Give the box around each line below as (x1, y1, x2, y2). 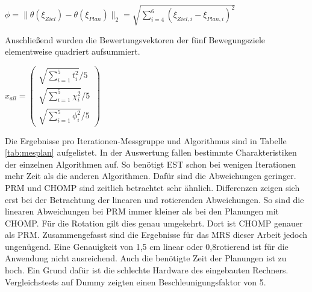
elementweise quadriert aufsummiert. (5, 45, 140, 58)
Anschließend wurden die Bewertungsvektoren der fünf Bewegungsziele (5, 33, 266, 46)
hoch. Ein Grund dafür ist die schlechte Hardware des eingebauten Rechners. (5, 264, 289, 276)
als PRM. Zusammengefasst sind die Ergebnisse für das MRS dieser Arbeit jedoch (5, 228, 308, 241)
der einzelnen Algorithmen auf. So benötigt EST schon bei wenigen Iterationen (5, 157, 296, 170)
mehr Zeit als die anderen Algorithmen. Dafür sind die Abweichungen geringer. (5, 169, 296, 182)
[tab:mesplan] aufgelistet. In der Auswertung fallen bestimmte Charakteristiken (5, 146, 297, 159)
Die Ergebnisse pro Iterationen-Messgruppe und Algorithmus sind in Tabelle (5, 134, 287, 147)
